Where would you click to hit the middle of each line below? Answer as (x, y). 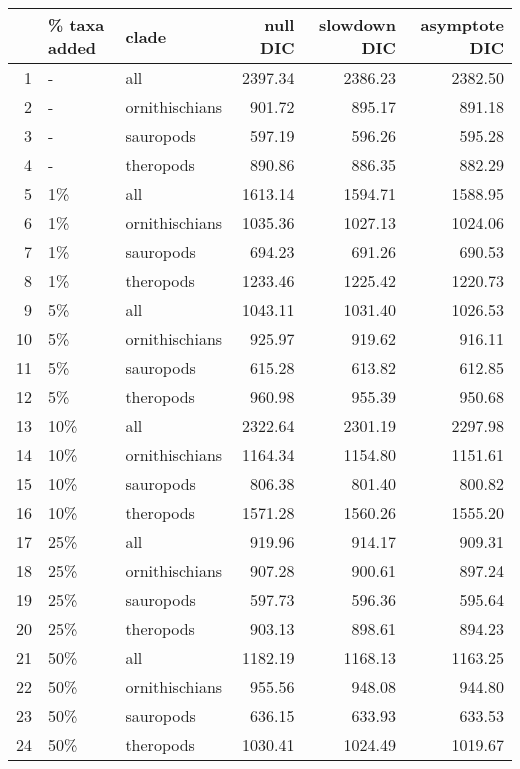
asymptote (462, 24)
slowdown (357, 24)
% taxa (76, 24)
